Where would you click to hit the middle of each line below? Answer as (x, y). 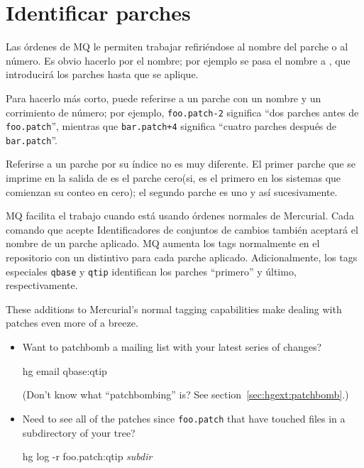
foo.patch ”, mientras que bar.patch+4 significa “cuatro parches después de (171, 126)
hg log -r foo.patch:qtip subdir (87, 456)
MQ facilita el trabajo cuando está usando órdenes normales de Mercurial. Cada (180, 216)
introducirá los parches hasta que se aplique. (102, 74)
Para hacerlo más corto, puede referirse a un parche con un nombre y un (164, 98)
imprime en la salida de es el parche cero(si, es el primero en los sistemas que (173, 178)
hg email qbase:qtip (65, 370)
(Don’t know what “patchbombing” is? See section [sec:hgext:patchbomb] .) (186, 394)
